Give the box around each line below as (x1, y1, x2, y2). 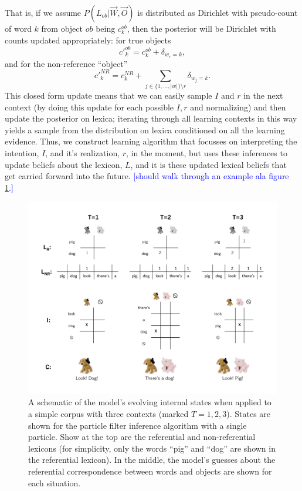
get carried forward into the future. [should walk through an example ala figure (5, 170, 289, 182)
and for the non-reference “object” (5, 57, 128, 69)
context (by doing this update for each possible (5, 100, 174, 113)
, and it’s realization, (45, 147, 120, 159)
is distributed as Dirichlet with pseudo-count (137, 6, 298, 18)
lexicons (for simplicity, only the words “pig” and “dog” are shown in (28, 442, 276, 454)
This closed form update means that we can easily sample (5, 89, 212, 102)
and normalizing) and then (190, 100, 286, 113)
